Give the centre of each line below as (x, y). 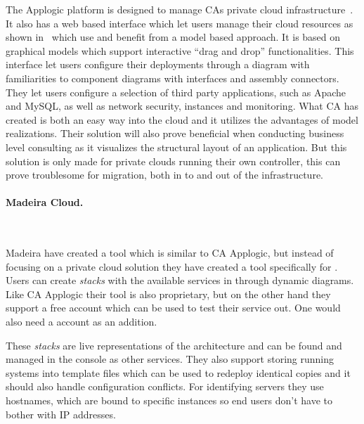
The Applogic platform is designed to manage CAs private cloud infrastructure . (180, 9)
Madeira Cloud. (45, 202)
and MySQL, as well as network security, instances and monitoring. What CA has (182, 106)
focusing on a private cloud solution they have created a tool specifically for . (172, 266)
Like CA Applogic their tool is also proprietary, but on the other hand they (168, 294)
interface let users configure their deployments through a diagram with (158, 64)
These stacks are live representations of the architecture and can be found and (174, 345)
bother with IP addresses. (61, 414)
